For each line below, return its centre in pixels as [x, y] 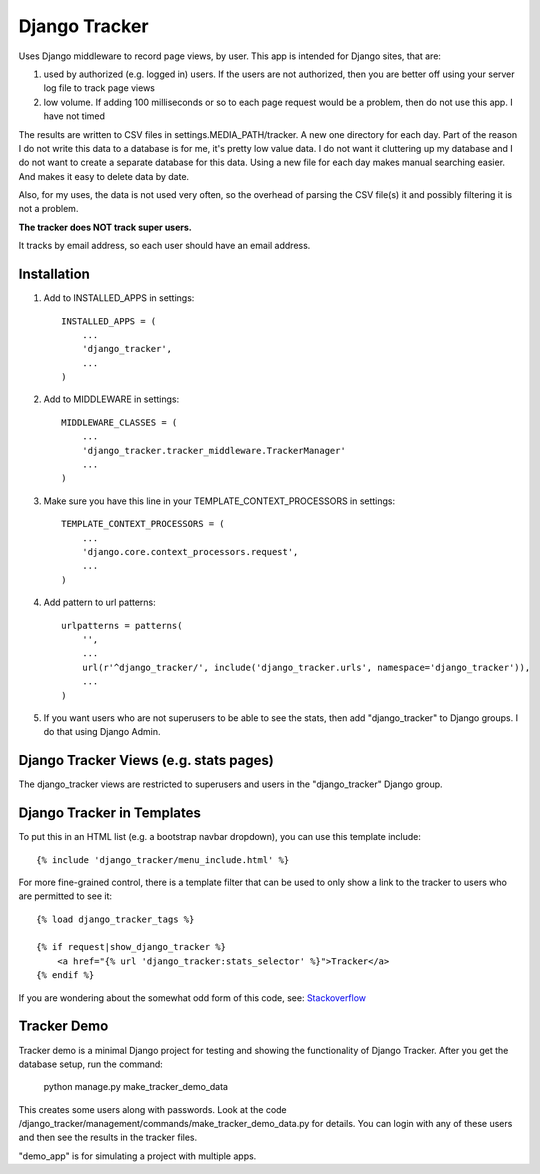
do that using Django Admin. [102, 732]
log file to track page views [99, 88]
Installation [54, 274]
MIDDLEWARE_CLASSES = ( [119, 422]
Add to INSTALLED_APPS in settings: [119, 298]
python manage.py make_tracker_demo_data [136, 1087]
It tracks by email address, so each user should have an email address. [164, 246]
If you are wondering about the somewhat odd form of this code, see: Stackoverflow [192, 997]
